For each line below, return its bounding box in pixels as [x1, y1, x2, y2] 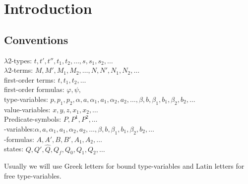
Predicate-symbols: [4, 114, 62, 124]
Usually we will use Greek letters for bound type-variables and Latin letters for [4, 161, 245, 171]
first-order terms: [4, 74, 56, 85]
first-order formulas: [4, 84, 64, 94]
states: [4, 143, 24, 154]
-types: [11, 55, 32, 65]
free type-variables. [4, 170, 62, 181]
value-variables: [4, 104, 51, 114]
